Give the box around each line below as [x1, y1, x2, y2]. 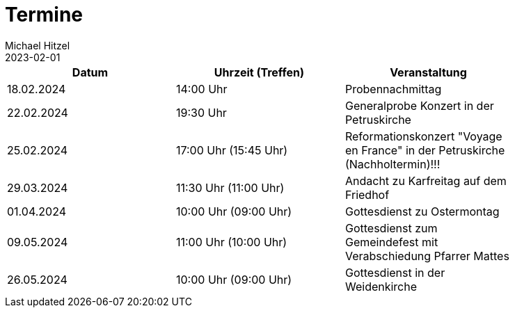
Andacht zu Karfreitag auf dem [344, 173, 507, 188]
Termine [5, 3, 84, 26]
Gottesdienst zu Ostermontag [344, 204, 500, 218]
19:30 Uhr [175, 105, 227, 120]
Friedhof [344, 187, 390, 202]
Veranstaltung [390, 65, 467, 79]
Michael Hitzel [5, 39, 70, 51]
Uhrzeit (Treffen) [214, 65, 305, 79]
